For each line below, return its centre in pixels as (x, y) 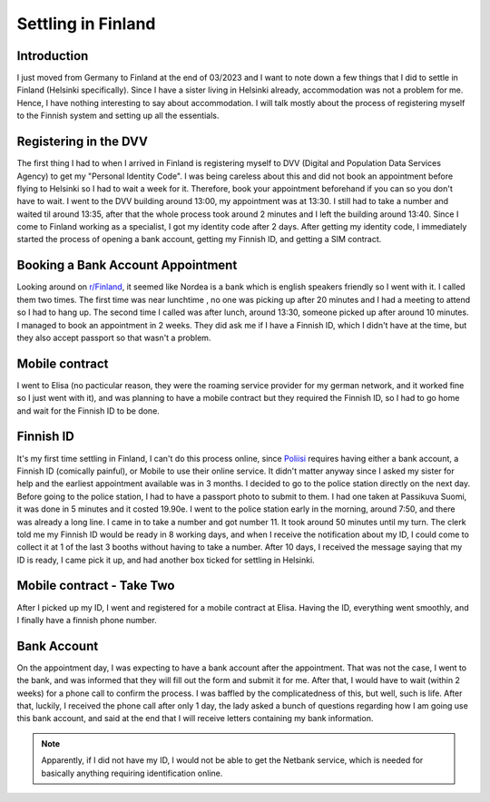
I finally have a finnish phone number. (87, 620)
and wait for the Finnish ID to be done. (88, 411)
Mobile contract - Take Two (96, 586)
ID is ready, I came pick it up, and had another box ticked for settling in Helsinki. (166, 560)
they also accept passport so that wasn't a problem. (114, 337)
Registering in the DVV (83, 142)
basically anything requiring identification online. (132, 773)
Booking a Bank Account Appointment (127, 265)
